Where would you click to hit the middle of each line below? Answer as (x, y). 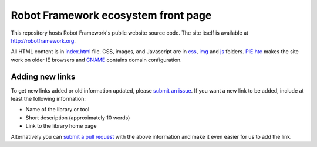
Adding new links (43, 76)
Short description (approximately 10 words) (78, 118)
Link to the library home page (61, 126)
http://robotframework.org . (43, 40)
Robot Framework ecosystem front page (111, 15)
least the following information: (48, 99)
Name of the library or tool (58, 110)
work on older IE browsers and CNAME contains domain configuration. (96, 60)
